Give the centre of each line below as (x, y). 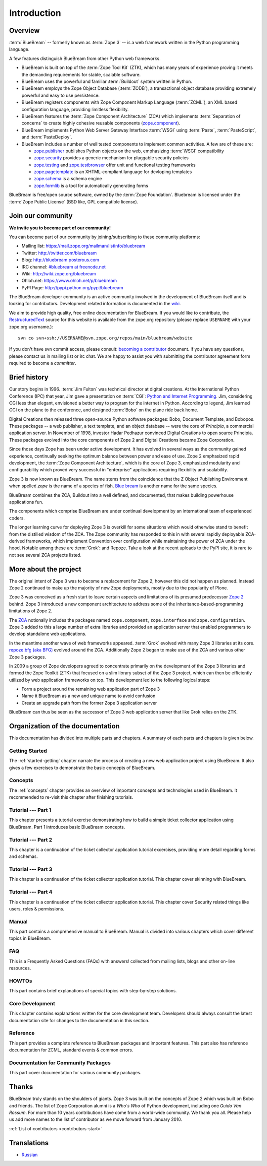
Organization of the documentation (65, 726)
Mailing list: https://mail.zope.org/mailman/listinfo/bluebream (83, 246)
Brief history (29, 377)
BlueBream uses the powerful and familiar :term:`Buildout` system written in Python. (107, 81)
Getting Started (28, 751)
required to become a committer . (43, 363)
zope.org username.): (31, 326)
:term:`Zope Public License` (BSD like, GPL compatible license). (74, 201)
